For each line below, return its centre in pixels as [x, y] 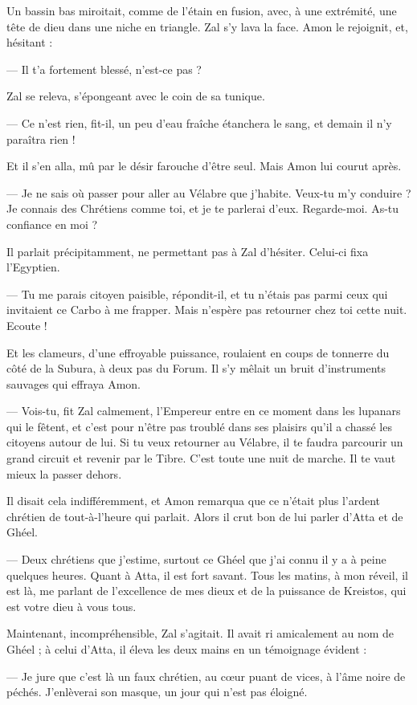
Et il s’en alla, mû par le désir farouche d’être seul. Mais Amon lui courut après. [204, 166]
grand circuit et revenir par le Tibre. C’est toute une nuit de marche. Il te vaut [201, 458]
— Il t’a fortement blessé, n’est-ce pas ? [104, 69]
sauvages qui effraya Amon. [74, 383]
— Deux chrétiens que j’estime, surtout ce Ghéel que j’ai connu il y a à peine [196, 559]
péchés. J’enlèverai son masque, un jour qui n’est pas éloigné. [157, 692]
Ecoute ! [27, 325]
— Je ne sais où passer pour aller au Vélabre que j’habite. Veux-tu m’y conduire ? [209, 192]
